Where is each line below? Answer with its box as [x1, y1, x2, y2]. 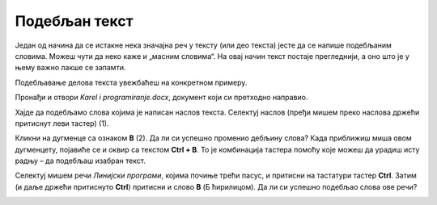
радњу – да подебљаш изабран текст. [15, 156, 146, 165]
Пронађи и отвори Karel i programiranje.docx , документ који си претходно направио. [15, 93, 308, 102]
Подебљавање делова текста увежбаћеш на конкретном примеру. [15, 77, 248, 87]
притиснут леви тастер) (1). [15, 118, 109, 128]
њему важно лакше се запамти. [15, 63, 126, 73]
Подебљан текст [15, 12, 134, 30]
